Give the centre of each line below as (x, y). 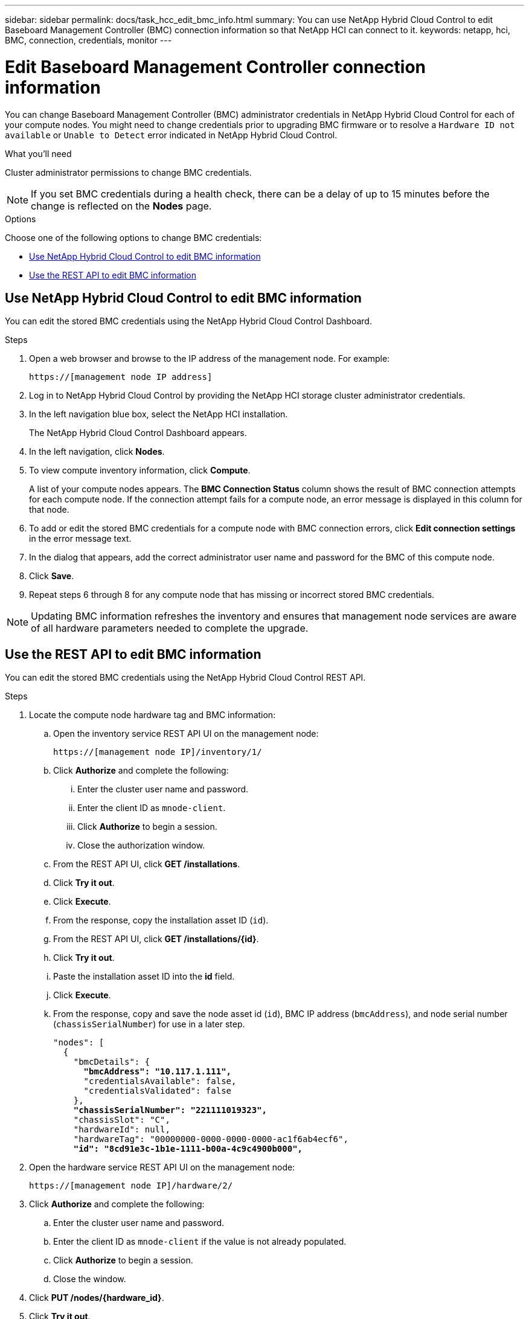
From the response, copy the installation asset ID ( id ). (161, 920)
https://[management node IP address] (121, 377)
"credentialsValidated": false (158, 1091)
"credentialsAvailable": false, (160, 1081)
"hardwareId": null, (122, 1130)
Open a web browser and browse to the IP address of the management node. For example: (210, 359)
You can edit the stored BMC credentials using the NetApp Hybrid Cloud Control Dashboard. (188, 321)
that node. (49, 510)
